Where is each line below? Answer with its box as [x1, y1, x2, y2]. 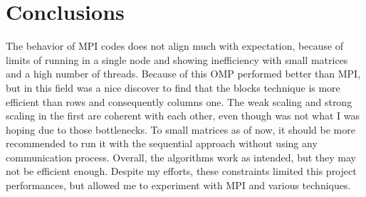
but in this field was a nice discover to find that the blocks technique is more [6, 80, 340, 95]
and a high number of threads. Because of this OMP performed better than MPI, [6, 66, 361, 81]
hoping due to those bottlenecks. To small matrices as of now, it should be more [6, 122, 355, 137]
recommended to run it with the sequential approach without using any [6, 136, 318, 151]
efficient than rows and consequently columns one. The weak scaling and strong [6, 94, 352, 109]
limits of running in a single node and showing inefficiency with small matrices [6, 52, 348, 67]
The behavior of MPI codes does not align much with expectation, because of [6, 38, 344, 53]
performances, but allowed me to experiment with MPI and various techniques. [6, 178, 351, 193]
